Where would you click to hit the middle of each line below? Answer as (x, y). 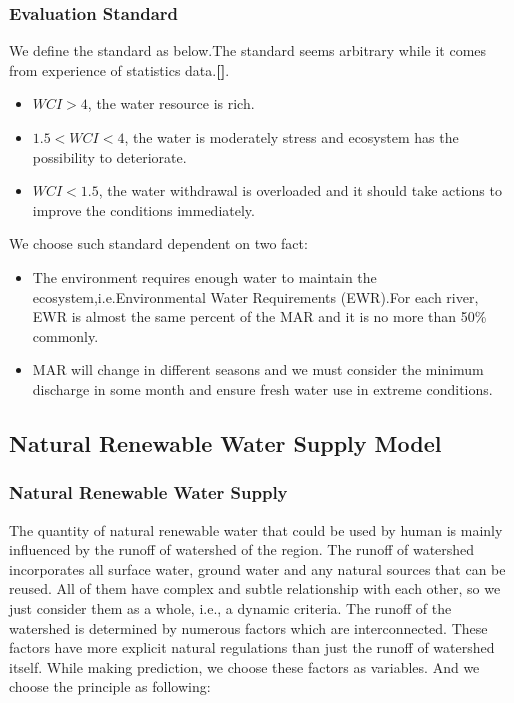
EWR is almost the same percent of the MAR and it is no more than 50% (259, 316)
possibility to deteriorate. (109, 156)
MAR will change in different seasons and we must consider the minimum (258, 369)
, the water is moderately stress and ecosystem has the (291, 137)
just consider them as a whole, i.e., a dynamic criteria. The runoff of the (230, 607)
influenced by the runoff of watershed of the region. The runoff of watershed (242, 549)
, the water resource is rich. (171, 103)
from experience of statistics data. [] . (119, 69)
